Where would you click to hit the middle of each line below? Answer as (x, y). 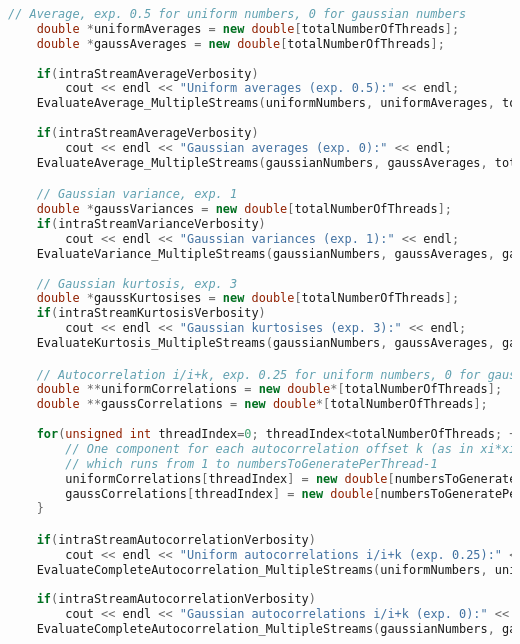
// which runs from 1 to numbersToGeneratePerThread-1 (251, 463)
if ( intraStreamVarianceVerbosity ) (151, 224)
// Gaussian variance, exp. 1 (137, 194)
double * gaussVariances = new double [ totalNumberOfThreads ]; (244, 209)
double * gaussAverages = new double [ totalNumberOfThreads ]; (240, 43)
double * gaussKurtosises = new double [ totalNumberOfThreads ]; (248, 298)
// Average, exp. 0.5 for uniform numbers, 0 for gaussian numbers (237, 14)
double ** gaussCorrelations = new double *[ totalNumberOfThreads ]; (262, 404)
